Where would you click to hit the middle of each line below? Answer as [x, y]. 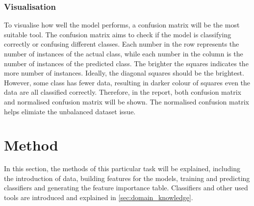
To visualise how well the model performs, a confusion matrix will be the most [122, 25]
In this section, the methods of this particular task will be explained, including [122, 168]
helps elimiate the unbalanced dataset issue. [70, 111]
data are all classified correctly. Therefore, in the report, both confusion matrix [123, 92]
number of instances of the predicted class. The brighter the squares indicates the [126, 63]
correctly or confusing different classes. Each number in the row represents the [122, 44]
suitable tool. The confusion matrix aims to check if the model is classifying [118, 34]
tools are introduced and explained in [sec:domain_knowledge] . [99, 197]
